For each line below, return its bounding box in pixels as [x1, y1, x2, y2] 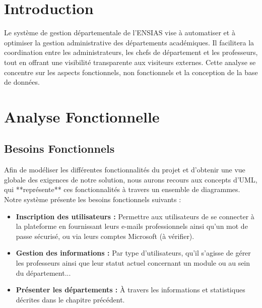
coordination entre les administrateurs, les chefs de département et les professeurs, [4, 47, 258, 57]
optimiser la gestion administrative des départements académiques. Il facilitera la [4, 37, 254, 47]
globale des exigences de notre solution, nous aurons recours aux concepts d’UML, [4, 174, 257, 184]
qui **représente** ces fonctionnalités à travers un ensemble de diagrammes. [4, 184, 240, 195]
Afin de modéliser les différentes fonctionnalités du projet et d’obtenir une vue [4, 164, 245, 175]
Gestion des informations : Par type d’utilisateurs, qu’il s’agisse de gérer [16, 248, 251, 258]
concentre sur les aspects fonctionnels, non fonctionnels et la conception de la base [4, 67, 258, 77]
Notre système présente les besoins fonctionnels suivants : [4, 194, 181, 205]
